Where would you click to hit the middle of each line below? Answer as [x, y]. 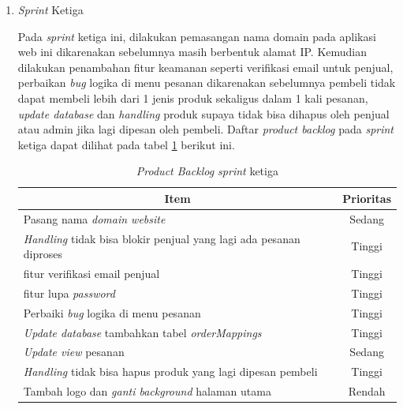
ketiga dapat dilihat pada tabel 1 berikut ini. [126, 144]
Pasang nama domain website [94, 218]
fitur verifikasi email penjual [91, 274]
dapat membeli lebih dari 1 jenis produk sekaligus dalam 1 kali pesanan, [193, 98]
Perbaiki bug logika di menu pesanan [112, 312]
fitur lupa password [69, 293]
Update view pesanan [74, 352]
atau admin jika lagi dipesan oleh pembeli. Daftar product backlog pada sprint [206, 129]
